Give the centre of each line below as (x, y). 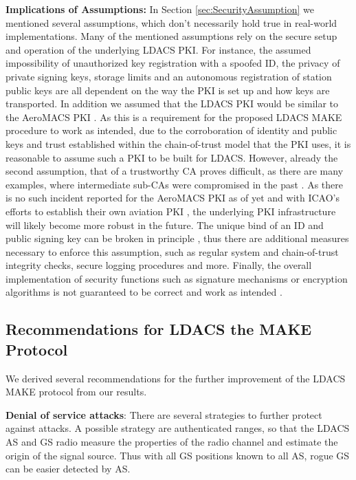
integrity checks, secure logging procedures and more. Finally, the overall (159, 265)
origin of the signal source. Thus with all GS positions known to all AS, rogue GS (178, 455)
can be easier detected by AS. (68, 469)
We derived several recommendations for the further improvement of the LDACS (176, 378)
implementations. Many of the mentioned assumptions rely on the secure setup (171, 36)
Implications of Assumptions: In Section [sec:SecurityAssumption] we (160, 9)
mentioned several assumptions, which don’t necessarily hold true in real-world (171, 22)
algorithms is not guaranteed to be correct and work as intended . (144, 292)
